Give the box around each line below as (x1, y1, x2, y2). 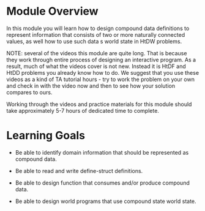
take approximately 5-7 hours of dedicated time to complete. (6, 107, 159, 114)
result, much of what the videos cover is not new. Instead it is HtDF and (6, 63, 186, 70)
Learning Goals (6, 129, 86, 142)
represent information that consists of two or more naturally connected (6, 31, 185, 38)
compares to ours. (6, 88, 53, 96)
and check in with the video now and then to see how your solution (6, 82, 176, 90)
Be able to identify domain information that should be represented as (15, 148, 189, 156)
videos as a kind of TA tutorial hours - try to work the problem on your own (6, 75, 195, 83)
